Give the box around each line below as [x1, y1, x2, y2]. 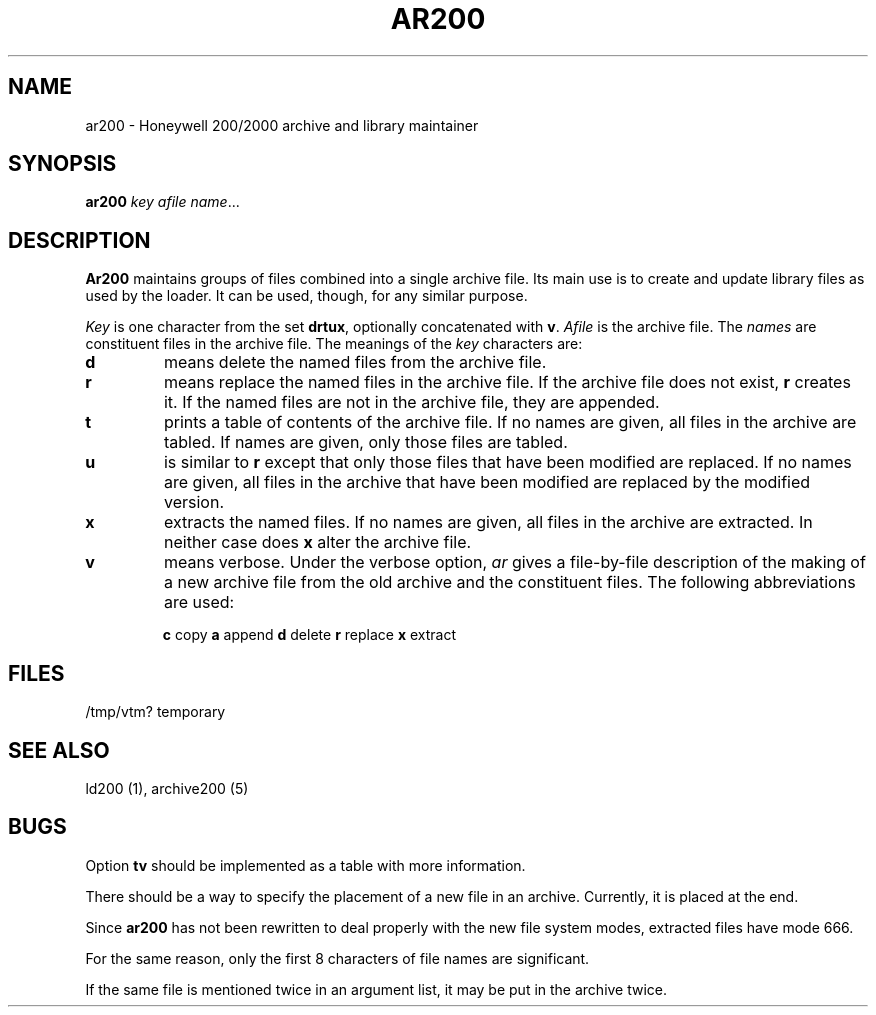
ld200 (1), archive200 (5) [85, 779, 249, 797]
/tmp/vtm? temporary [85, 703, 226, 721]
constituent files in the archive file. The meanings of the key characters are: [85, 335, 583, 353]
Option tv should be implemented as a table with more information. [85, 856, 526, 874]
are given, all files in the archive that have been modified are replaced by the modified [163, 472, 811, 493]
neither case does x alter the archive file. [163, 532, 472, 553]
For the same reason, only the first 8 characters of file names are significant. [85, 949, 590, 967]
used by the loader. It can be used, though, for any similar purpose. [85, 287, 528, 305]
